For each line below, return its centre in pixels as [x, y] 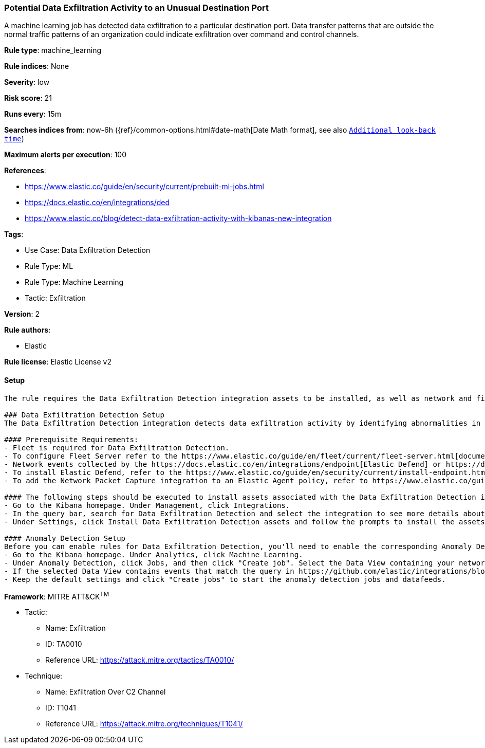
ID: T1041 [61, 708]
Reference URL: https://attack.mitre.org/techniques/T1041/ [144, 724]
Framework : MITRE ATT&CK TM [57, 596]
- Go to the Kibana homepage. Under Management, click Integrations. [147, 505]
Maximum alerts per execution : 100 [66, 155]
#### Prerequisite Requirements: [71, 439]
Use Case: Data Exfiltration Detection [88, 250]
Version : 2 [22, 314]
